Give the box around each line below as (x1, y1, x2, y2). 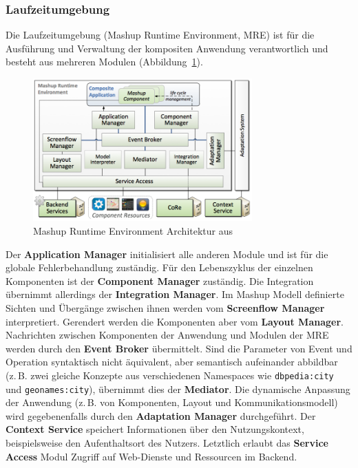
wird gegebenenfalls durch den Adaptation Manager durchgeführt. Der (6, 408, 316, 423)
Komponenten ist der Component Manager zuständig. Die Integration (6, 273, 314, 288)
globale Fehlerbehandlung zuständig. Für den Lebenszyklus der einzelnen (6, 260, 313, 275)
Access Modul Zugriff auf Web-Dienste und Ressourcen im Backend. (6, 449, 297, 463)
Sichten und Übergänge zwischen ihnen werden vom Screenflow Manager (6, 300, 325, 315)
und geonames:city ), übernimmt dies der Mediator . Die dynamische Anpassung (6, 381, 350, 396)
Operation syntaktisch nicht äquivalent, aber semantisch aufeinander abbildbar (6, 354, 338, 369)
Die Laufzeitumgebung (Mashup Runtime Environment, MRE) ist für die (6, 28, 315, 42)
